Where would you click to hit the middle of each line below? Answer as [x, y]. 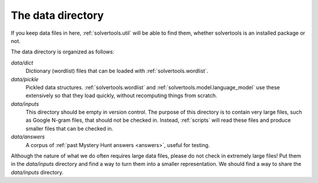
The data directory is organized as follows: [63, 52]
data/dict [22, 62]
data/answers [28, 137]
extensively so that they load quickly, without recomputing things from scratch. [121, 96]
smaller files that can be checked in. [69, 128]
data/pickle [25, 79]
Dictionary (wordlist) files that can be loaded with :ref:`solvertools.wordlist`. [117, 71]
